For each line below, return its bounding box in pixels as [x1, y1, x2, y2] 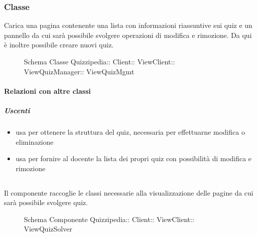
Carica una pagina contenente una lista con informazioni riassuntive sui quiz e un [4, 20, 253, 30]
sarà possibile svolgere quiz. [4, 197, 88, 208]
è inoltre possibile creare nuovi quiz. [4, 39, 114, 50]
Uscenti [4, 105, 30, 115]
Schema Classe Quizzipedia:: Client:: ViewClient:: [24, 56, 175, 66]
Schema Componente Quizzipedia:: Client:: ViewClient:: [24, 214, 194, 224]
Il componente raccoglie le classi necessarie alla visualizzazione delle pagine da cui [4, 187, 254, 198]
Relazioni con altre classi [4, 85, 91, 96]
